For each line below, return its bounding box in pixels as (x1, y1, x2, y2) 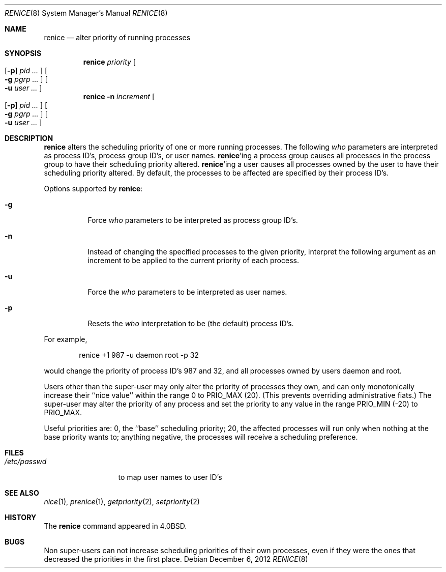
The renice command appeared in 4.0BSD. (44, 522, 187, 530)
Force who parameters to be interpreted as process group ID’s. (87, 216, 298, 224)
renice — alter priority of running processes (44, 33, 191, 42)
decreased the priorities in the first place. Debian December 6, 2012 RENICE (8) (44, 555, 308, 563)
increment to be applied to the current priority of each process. (87, 256, 299, 265)
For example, (44, 335, 87, 344)
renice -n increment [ (83, 92, 155, 101)
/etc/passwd (5, 457, 47, 466)
